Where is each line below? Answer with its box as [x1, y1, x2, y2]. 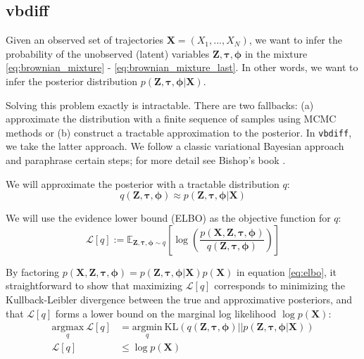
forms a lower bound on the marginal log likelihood [55, 306, 277, 320]
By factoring [6, 264, 60, 279]
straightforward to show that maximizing [6, 278, 183, 293]
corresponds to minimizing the [214, 278, 345, 293]
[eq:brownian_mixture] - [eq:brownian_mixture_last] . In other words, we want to [6, 60, 358, 75]
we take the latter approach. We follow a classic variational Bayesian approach [6, 139, 344, 153]
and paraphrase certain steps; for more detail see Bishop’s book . [6, 153, 286, 168]
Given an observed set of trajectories [6, 32, 164, 47]
